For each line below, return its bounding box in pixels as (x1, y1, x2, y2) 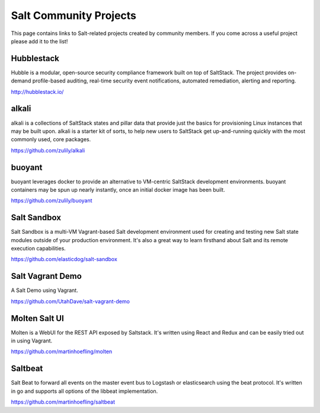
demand (11, 77, 31, 84)
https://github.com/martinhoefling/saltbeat (11, 398, 116, 406)
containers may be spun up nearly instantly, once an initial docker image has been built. (11, 186, 225, 193)
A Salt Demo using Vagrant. (11, 287, 78, 294)
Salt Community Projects (11, 9, 136, 22)
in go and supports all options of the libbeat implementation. (11, 387, 158, 395)
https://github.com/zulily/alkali (11, 147, 85, 154)
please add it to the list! (11, 37, 68, 45)
